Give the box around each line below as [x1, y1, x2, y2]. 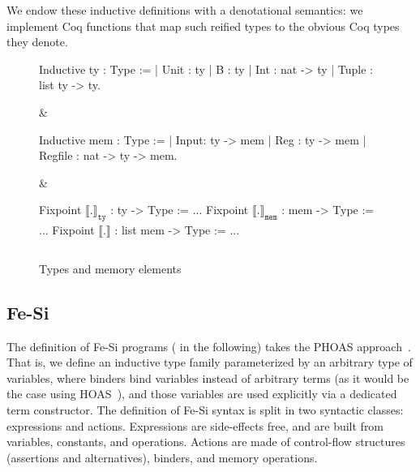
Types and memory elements [39, 260, 182, 277]
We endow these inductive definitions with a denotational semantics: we [6, 2, 363, 18]
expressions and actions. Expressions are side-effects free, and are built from [6, 417, 384, 434]
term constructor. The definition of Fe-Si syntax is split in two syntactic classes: [6, 401, 404, 418]
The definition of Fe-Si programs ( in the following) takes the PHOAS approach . [6, 337, 411, 354]
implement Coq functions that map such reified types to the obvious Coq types [6, 17, 400, 34]
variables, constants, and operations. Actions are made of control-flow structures [6, 433, 405, 450]
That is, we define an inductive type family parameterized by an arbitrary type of [6, 354, 413, 371]
